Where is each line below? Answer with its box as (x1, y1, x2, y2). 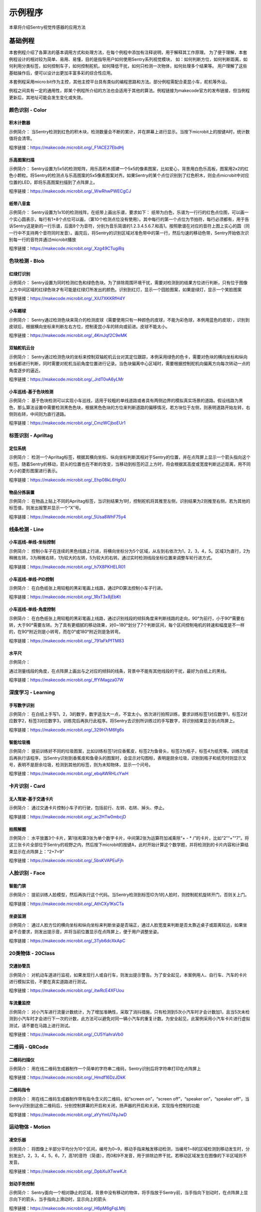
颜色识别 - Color (9, 107, 47, 113)
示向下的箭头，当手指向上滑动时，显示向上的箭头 (9, 1196, 106, 1202)
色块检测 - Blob (9, 257, 44, 264)
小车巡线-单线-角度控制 (9, 606, 56, 612)
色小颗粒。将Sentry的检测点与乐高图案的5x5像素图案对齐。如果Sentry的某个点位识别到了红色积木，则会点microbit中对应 (9, 173, 249, 178)
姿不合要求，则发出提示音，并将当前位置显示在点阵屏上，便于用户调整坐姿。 (9, 929, 161, 935)
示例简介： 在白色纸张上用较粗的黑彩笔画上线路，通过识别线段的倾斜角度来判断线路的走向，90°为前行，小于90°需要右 (9, 615, 245, 621)
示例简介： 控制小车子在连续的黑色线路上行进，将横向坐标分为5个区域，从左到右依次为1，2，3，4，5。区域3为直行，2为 (9, 548, 250, 554)
